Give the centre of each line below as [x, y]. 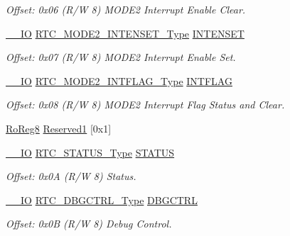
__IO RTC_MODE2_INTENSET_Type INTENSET [125, 33]
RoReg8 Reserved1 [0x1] [59, 128]
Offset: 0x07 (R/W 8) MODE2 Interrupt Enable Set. [121, 57]
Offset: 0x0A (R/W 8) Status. [71, 176]
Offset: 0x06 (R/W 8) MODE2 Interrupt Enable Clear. [126, 9]
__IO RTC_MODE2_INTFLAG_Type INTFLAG [119, 80]
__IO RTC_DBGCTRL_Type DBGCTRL [102, 200]
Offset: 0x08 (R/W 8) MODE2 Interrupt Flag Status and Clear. [145, 105]
